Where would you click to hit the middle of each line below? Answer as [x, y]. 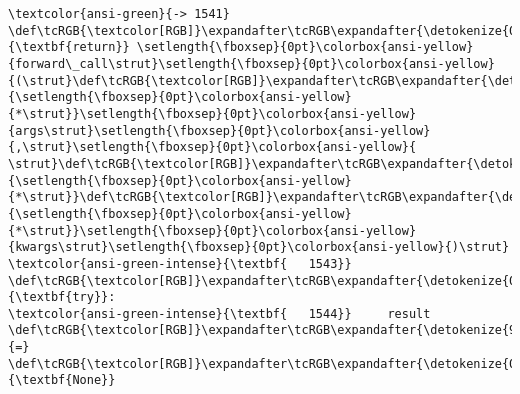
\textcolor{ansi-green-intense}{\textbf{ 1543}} [180, 263]
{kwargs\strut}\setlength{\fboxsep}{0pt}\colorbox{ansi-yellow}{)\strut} [259, 247]
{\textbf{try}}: [62, 297]
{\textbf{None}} [62, 380]
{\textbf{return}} [69, 47]
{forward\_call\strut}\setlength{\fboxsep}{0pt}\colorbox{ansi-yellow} [251, 63]
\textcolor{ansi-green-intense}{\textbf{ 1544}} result [219, 313]
